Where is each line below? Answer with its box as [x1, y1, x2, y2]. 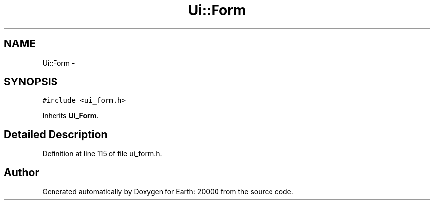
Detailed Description [4, 128, 108, 141]
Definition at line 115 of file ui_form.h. [42, 149, 162, 158]
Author [4, 166, 39, 179]
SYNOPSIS [4, 76, 58, 88]
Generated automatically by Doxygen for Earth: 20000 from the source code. [42, 187, 293, 196]
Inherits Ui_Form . [42, 111, 99, 120]
